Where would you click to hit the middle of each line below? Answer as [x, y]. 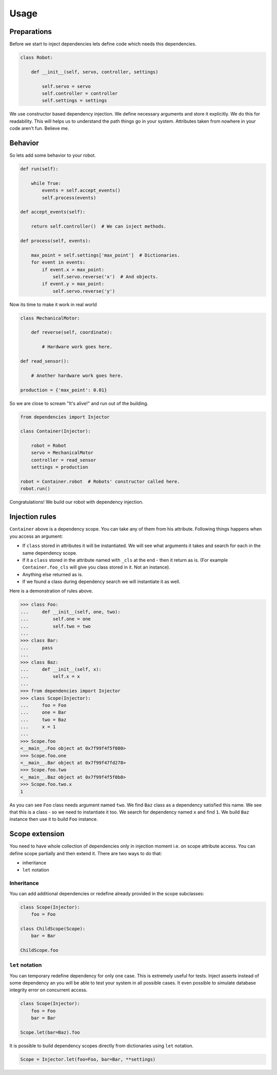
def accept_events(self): [53, 212]
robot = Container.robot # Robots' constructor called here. [100, 482]
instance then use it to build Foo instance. [54, 819]
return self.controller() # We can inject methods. [99, 227]
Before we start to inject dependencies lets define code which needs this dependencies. [103, 44]
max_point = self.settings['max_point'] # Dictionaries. [105, 255]
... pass [37, 648]
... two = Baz [43, 720]
